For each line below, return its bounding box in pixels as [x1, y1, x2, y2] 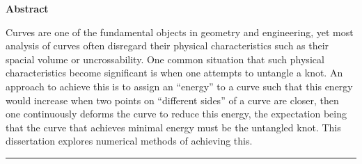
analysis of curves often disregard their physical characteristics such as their [6, 38, 329, 53]
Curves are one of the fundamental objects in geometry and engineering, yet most [6, 24, 354, 39]
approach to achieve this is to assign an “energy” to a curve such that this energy [6, 79, 353, 93]
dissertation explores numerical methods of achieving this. [6, 133, 253, 148]
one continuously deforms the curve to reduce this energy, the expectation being [6, 106, 347, 121]
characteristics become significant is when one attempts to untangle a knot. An [6, 65, 343, 80]
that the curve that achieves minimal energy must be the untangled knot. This [6, 120, 341, 134]
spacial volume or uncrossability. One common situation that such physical [6, 51, 324, 66]
